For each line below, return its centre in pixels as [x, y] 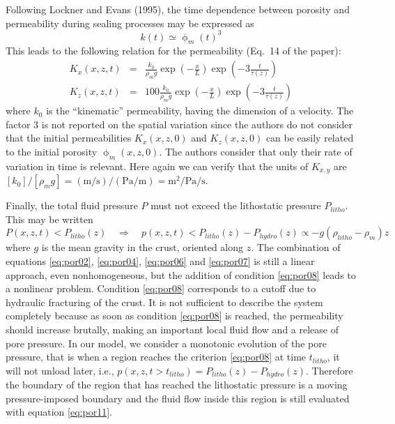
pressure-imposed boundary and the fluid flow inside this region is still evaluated [178, 398]
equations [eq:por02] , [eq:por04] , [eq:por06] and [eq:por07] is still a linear [160, 260]
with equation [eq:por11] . [59, 412]
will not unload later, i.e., [60, 370]
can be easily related [310, 138]
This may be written [49, 219]
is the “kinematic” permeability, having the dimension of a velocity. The [200, 111]
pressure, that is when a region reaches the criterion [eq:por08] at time [156, 357]
